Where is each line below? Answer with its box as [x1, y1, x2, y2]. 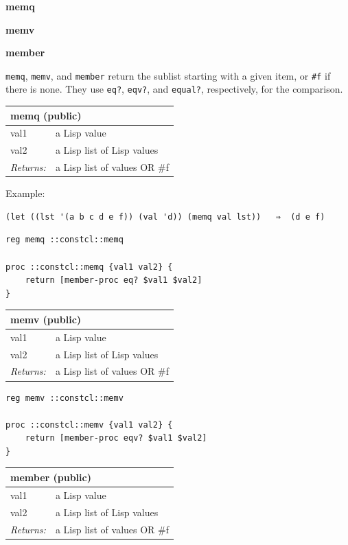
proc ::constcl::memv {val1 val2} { [5, 419, 173, 430]
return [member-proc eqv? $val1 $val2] [25, 433, 207, 443]
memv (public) [10, 312, 82, 326]
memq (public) [10, 108, 82, 122]
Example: [5, 186, 45, 200]
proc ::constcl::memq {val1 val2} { [5, 262, 173, 272]
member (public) [10, 469, 91, 484]
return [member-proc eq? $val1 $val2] [25, 275, 202, 286]
